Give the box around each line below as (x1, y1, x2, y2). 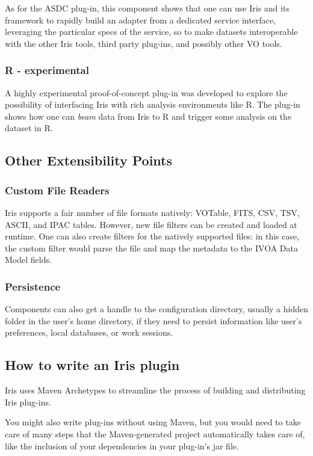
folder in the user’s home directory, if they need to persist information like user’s (5, 314, 302, 327)
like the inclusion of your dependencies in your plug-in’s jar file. (5, 439, 239, 452)
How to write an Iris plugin (5, 356, 180, 374)
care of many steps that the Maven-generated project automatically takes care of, (5, 427, 305, 440)
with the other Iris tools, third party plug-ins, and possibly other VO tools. (5, 37, 282, 49)
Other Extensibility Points (5, 151, 173, 170)
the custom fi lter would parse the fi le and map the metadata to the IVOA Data (5, 241, 298, 254)
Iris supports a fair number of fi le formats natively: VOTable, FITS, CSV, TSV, (5, 206, 300, 218)
